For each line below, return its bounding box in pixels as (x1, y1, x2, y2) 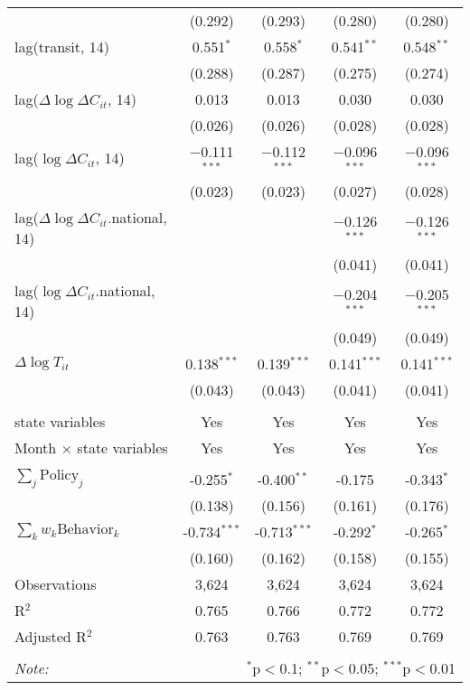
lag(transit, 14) (14, 36, 110, 57)
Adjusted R (14, 625, 87, 647)
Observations (14, 573, 97, 594)
